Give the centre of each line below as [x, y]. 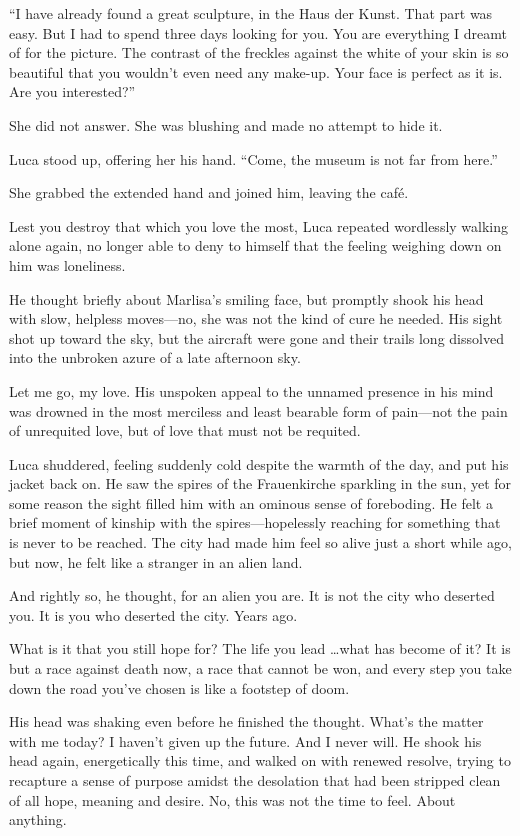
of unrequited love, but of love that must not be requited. [185, 430]
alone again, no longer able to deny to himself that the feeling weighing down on [255, 245]
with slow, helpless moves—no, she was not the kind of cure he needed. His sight [256, 318]
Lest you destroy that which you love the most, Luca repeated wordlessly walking [259, 225]
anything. [38, 819]
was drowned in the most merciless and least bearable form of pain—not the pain [258, 410]
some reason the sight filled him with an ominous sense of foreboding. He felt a [251, 502]
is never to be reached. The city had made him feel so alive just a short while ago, [260, 542]
